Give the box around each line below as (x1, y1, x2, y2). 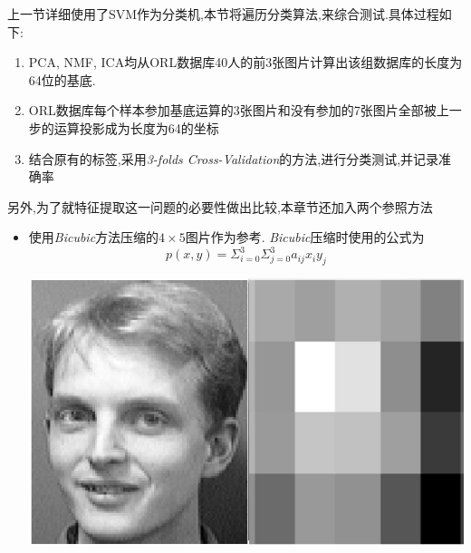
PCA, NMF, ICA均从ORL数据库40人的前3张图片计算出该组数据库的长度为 (28, 53, 463, 72)
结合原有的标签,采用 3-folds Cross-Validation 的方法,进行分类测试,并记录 (28, 149, 439, 168)
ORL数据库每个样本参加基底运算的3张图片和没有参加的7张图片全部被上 (28, 101, 449, 120)
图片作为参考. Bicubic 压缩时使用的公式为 (185, 228, 425, 247)
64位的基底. (28, 70, 96, 89)
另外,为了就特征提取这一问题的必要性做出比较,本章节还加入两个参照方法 (7, 197, 433, 216)
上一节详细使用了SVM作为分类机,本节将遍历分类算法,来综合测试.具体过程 (7, 5, 439, 23)
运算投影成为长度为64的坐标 (53, 118, 219, 137)
